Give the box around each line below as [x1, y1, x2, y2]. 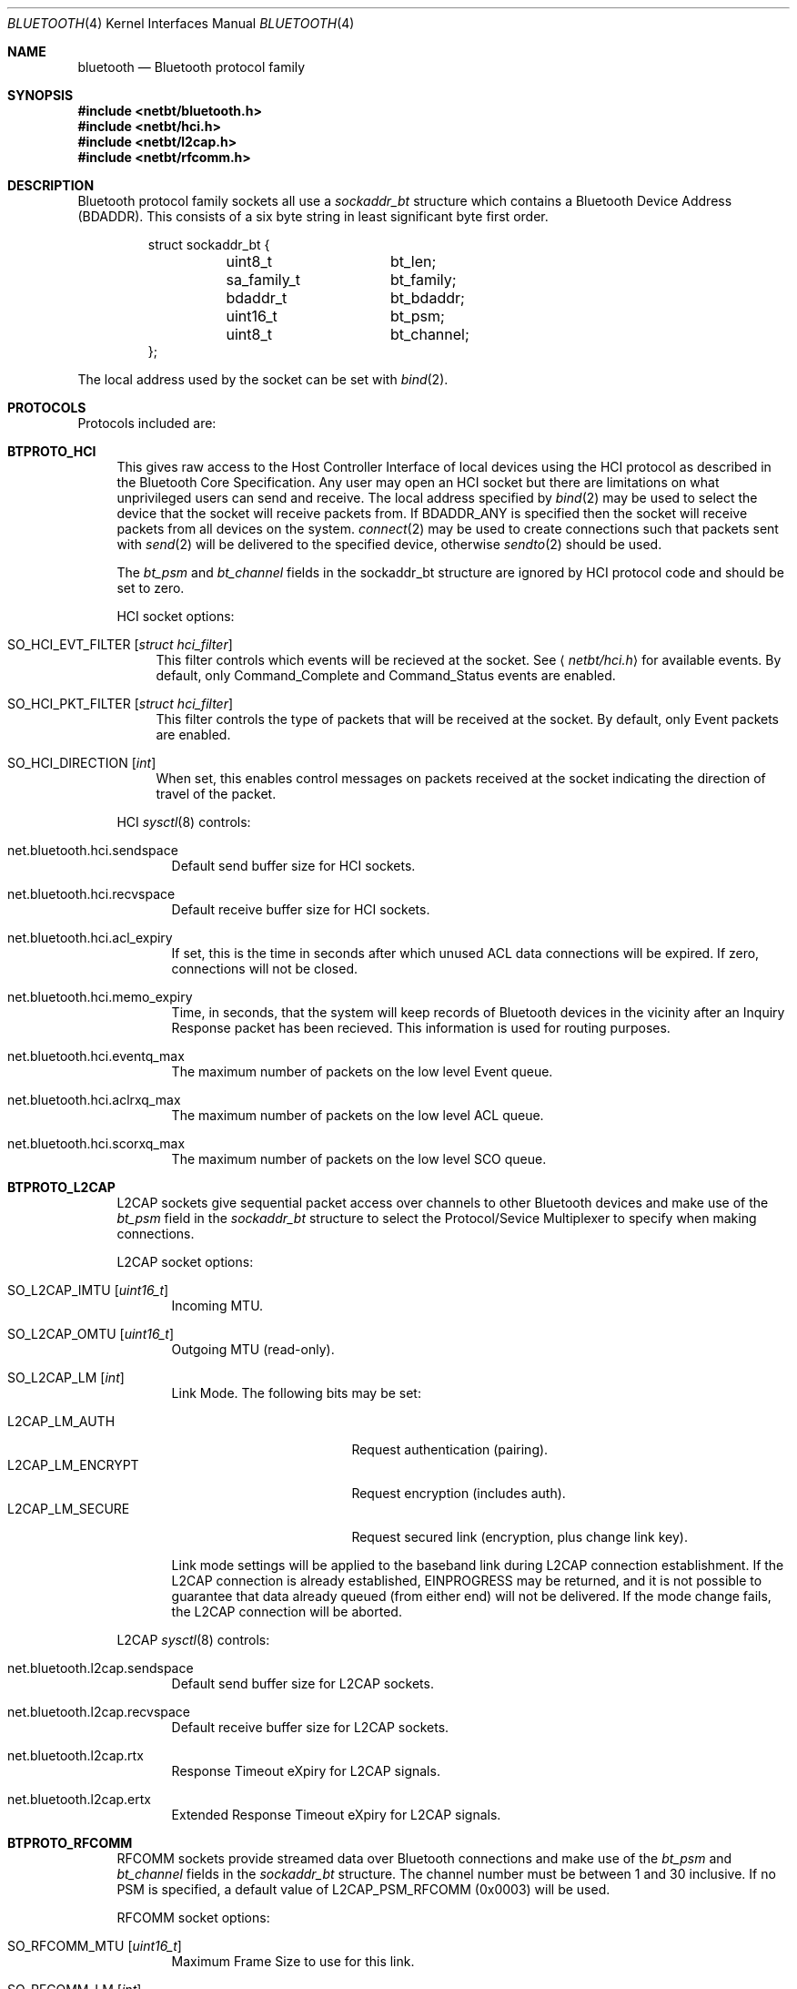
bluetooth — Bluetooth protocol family [77, 59, 306, 75]
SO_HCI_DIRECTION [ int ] [7, 755, 156, 770]
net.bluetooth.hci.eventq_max [7, 1048, 185, 1064]
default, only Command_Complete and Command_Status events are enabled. [156, 668, 616, 683]
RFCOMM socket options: [116, 1910, 270, 1925]
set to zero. [116, 580, 185, 596]
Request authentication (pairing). [351, 1442, 549, 1457]
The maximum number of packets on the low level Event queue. [171, 1064, 553, 1079]
